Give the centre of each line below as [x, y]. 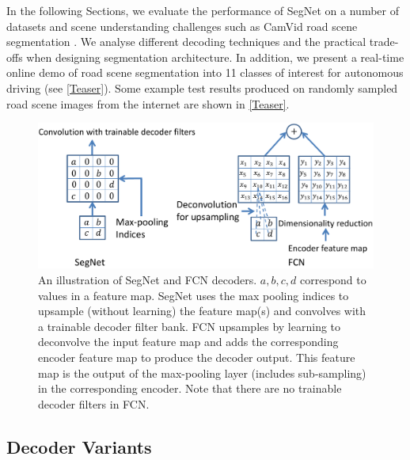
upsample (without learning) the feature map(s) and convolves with [202, 311]
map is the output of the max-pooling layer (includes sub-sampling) [202, 373]
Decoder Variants [79, 446]
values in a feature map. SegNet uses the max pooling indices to [194, 295]
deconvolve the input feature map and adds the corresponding [188, 342]
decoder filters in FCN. [94, 403]
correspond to [333, 279]
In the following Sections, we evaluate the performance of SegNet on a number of [203, 10]
